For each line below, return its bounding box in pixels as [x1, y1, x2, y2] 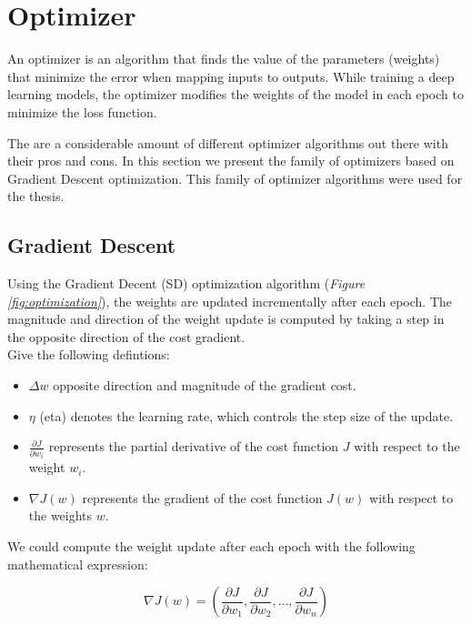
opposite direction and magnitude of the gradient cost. [53, 376, 356, 395]
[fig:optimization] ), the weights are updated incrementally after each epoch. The [7, 291, 453, 310]
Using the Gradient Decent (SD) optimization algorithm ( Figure [7, 274, 366, 293]
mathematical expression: [7, 554, 148, 573]
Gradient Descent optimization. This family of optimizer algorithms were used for [7, 168, 463, 187]
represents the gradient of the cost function [82, 488, 323, 507]
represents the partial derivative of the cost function [48, 437, 339, 456]
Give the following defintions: [7, 345, 170, 364]
